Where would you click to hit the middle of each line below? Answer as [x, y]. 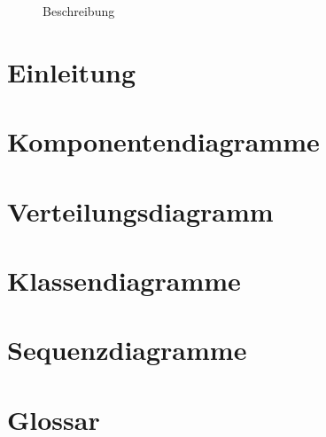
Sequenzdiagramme [127, 350]
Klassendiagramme [124, 280]
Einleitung [72, 71]
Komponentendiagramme [163, 141]
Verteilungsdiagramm [140, 211]
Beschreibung [79, 11]
